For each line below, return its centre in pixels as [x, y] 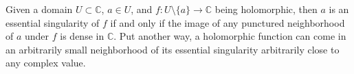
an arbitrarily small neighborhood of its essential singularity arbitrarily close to [173, 49]
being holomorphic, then [266, 9]
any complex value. [46, 63]
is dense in [82, 36]
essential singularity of [53, 22]
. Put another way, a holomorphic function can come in [230, 36]
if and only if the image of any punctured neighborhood [228, 22]
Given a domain [39, 9]
